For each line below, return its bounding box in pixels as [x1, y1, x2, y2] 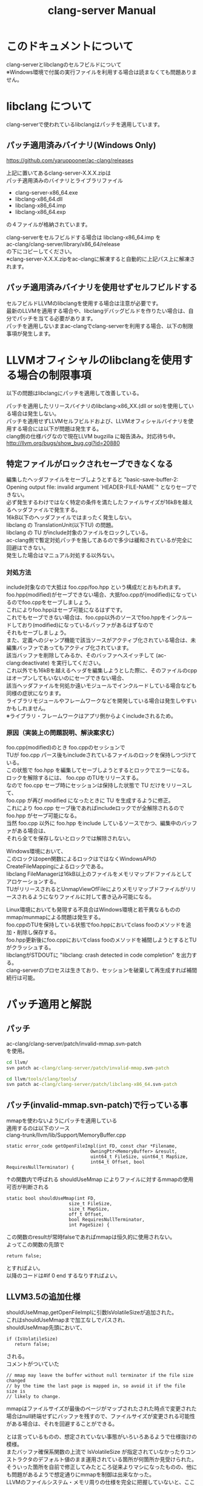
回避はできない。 [6, 544, 49, 552]
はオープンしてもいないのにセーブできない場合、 [6, 674, 127, 681]
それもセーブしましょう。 [6, 629, 70, 636]
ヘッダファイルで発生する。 [11, 506, 81, 514]
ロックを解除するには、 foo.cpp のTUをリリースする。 [6, 774, 142, 781]
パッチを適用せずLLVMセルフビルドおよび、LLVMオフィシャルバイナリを [6, 418, 188, 425]
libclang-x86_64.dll [15, 195, 63, 202]
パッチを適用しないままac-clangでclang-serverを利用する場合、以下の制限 [6, 322, 194, 329]
